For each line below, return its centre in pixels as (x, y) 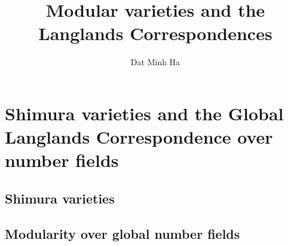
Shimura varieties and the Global (144, 113)
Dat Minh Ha (155, 62)
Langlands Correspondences (155, 33)
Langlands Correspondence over (139, 137)
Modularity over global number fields (122, 233)
